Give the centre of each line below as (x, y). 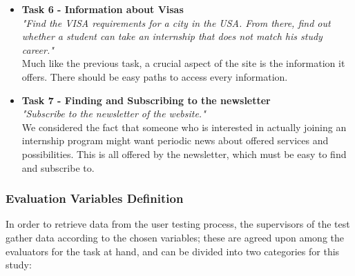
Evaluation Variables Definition (95, 198)
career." (38, 49)
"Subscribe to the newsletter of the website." (114, 114)
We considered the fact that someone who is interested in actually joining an (184, 127)
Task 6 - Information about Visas (103, 9)
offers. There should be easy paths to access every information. (155, 76)
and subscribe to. (58, 167)
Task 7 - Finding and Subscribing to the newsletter (146, 100)
